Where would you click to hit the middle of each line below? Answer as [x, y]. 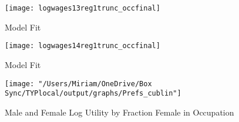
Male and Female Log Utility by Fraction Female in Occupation [119, 112]
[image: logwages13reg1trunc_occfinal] [83, 8]
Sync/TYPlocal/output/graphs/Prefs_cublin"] [93, 94]
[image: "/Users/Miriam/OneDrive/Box [78, 84]
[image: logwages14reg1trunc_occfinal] [83, 46]
